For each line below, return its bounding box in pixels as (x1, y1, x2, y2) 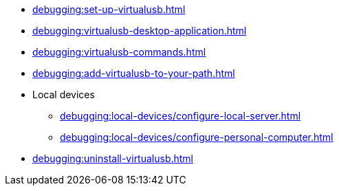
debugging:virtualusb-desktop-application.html (32, 25, 247, 36)
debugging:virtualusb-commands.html (32, 46, 206, 58)
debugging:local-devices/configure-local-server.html (60, 110, 301, 122)
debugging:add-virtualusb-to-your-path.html (32, 67, 235, 79)
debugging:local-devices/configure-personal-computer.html (60, 131, 333, 143)
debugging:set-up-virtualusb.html (32, 3, 186, 15)
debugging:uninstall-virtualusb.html (32, 153, 194, 164)
